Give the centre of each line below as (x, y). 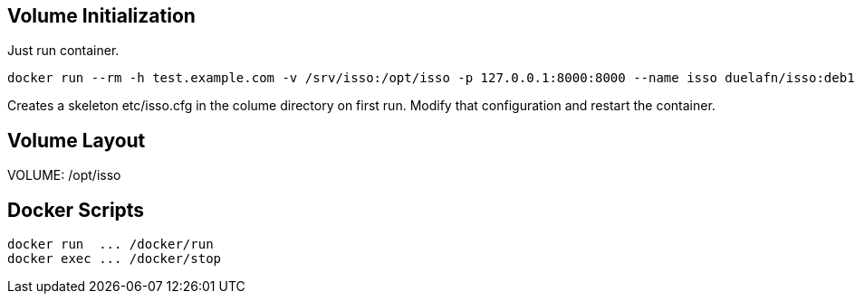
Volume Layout (77, 140)
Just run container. (63, 51)
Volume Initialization (101, 16)
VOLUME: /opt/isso (64, 175)
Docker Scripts (76, 210)
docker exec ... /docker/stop (115, 259)
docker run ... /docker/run (110, 245)
